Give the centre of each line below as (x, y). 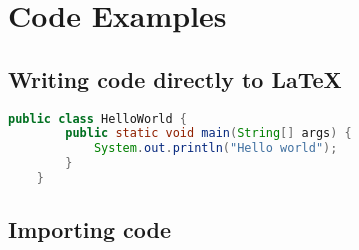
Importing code (89, 229)
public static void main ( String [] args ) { (208, 133)
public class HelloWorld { (97, 118)
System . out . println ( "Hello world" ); (215, 148)
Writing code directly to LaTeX (175, 78)
